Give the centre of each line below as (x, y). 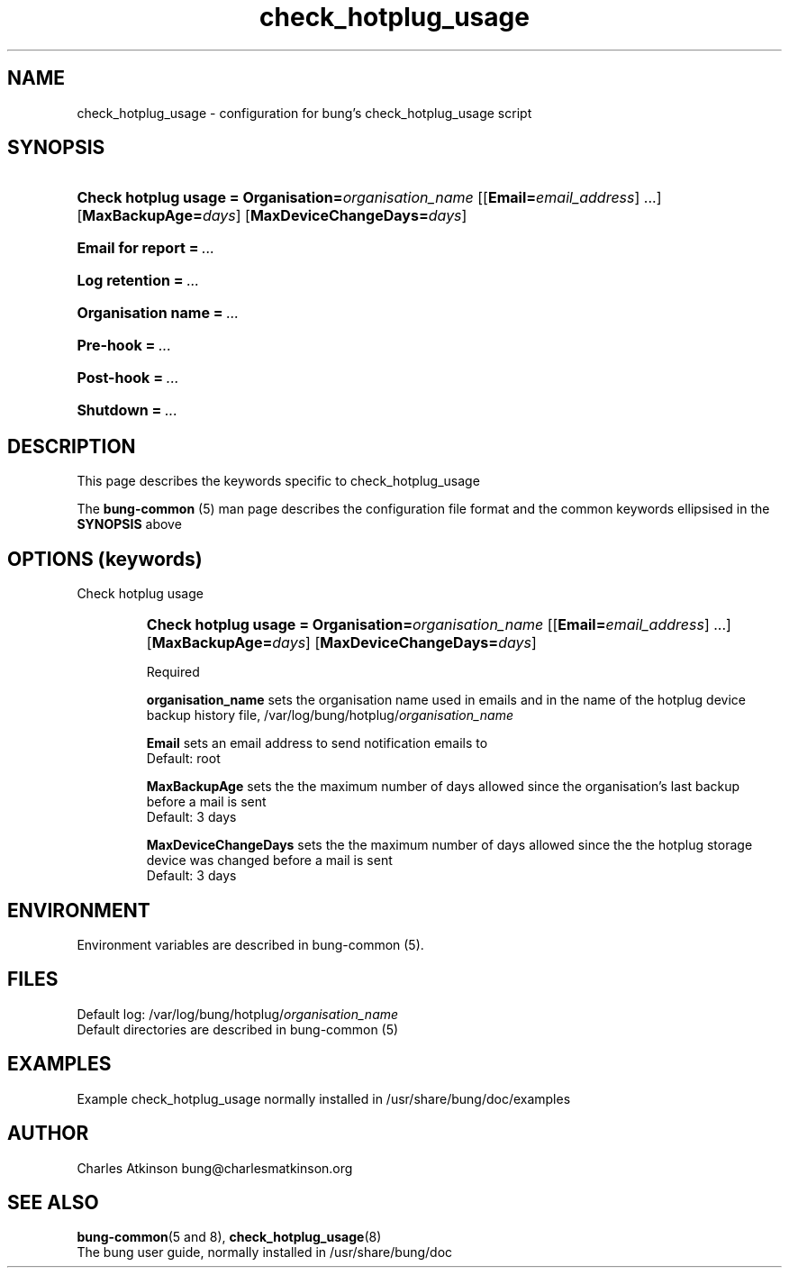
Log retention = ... (138, 281)
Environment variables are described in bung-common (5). (250, 944)
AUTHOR (48, 1134)
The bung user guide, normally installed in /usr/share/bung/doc (265, 1252)
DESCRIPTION (72, 446)
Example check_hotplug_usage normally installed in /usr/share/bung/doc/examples (324, 1098)
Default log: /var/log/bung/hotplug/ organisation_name (238, 1014)
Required (173, 672)
